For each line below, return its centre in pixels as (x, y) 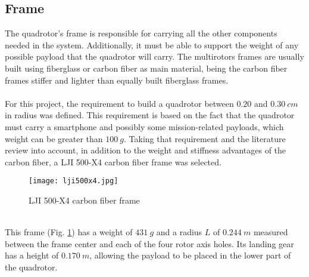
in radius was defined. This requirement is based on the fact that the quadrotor (150, 115)
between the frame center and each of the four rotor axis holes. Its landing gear (149, 243)
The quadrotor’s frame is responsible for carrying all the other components (141, 33)
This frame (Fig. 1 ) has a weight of (69, 232)
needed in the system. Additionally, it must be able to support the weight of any (152, 44)
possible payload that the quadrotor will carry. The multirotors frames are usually (154, 56)
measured (271, 232)
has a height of (32, 255)
